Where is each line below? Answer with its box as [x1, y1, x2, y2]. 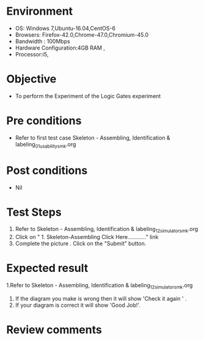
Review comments [6, 323, 102, 337]
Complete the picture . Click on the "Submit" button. [15, 240, 147, 247]
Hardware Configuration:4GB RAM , [15, 44, 106, 51]
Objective [6, 72, 57, 86]
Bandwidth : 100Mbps [15, 37, 70, 45]
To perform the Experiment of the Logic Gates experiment [15, 92, 161, 99]
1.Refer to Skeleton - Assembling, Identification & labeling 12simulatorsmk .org [6, 282, 193, 290]
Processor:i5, [15, 50, 49, 58]
